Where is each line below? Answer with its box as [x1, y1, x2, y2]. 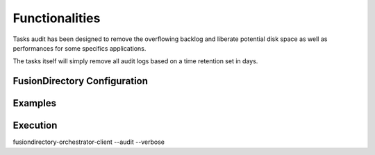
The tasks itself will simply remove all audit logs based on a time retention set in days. [12, 57, 258, 65]
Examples [12, 97, 57, 109]
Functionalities [12, 10, 101, 26]
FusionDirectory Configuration [12, 75, 149, 87]
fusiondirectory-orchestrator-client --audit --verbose [12, 138, 165, 146]
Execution [12, 120, 58, 131]
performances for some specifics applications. [12, 44, 147, 52]
